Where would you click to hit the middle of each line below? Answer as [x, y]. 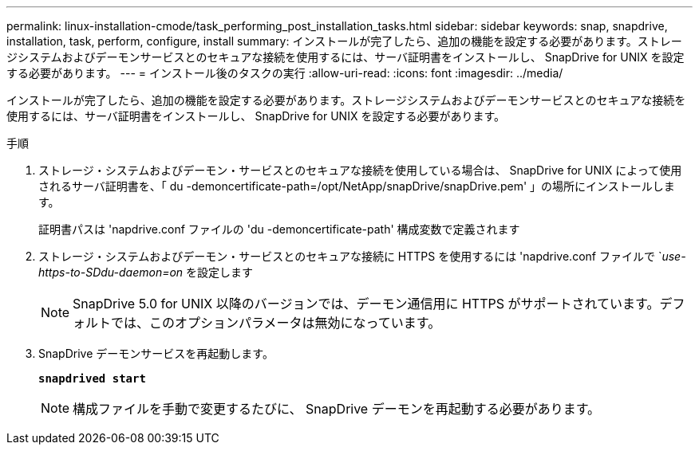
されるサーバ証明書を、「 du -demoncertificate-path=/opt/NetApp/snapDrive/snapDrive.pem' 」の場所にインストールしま [357, 186]
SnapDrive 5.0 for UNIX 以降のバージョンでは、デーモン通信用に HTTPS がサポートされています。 [366, 304]
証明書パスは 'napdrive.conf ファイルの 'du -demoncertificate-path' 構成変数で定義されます [279, 229]
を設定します [220, 272]
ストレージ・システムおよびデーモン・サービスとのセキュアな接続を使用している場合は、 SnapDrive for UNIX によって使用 [360, 170]
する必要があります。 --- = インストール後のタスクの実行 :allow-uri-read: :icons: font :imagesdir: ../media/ [285, 73]
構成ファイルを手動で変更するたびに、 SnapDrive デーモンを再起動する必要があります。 [337, 409]
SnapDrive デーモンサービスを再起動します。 [156, 353]
